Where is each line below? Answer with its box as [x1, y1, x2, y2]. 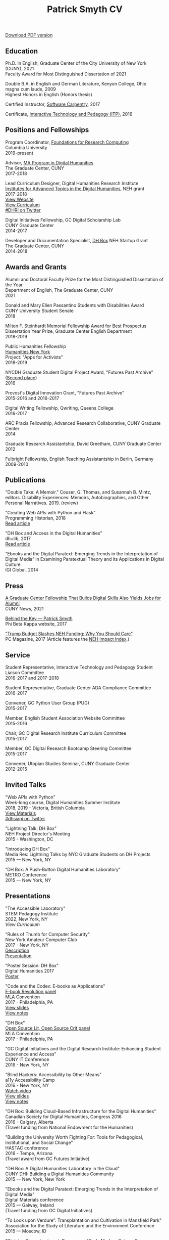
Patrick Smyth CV [47, 4, 123, 15]
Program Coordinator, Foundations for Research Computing [5, 139, 129, 145]
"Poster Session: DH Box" [5, 962, 59, 968]
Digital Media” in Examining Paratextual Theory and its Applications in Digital [5, 556, 164, 562]
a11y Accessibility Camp [5, 1077, 55, 1083]
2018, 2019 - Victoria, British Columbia [5, 805, 85, 811]
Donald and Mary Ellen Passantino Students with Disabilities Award [5, 302, 144, 308]
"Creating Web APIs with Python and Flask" [5, 510, 96, 516]
